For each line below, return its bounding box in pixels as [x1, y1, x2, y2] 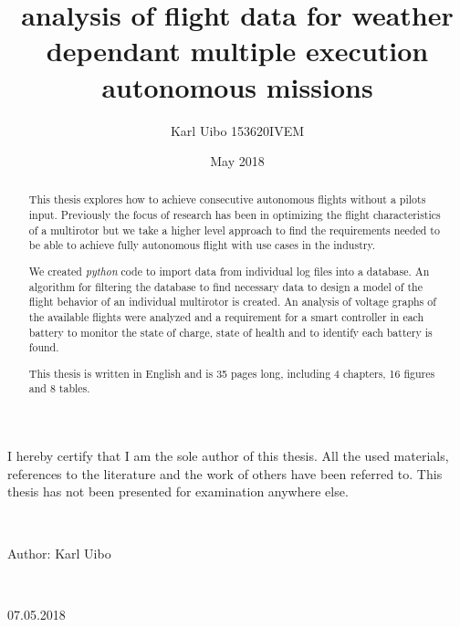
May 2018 [210, 152, 265, 171]
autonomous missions [101, 68, 373, 105]
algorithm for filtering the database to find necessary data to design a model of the [28, 278, 423, 294]
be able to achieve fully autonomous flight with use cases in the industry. [28, 237, 376, 253]
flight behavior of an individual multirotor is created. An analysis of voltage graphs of [28, 294, 436, 309]
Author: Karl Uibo [7, 543, 111, 562]
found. [28, 340, 59, 355]
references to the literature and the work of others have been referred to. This [7, 464, 443, 483]
